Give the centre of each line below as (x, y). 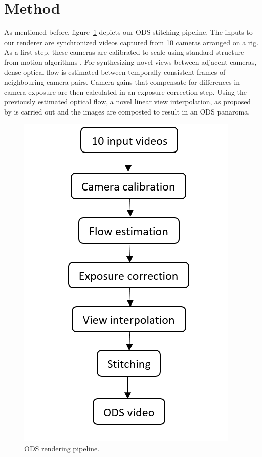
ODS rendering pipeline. (62, 449)
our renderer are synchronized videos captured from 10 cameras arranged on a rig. (132, 42)
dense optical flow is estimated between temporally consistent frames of (115, 72)
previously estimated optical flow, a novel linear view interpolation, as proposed (128, 102)
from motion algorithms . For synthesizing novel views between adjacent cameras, (130, 62)
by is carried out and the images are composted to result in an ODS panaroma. (127, 111)
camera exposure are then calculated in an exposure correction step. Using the (126, 91)
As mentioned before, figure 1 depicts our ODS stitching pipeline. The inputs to (128, 32)
